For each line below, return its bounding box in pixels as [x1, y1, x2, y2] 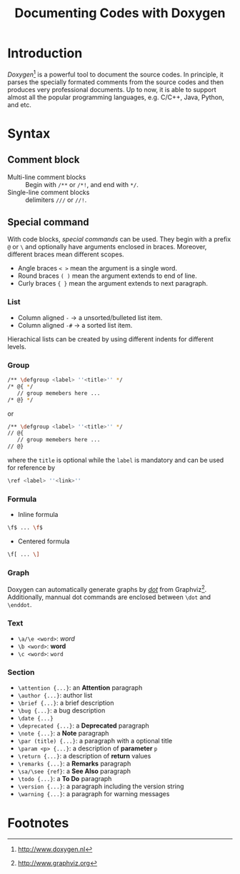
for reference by [7, 463, 56, 472]
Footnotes [7, 815, 69, 831]
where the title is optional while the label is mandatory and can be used [7, 456, 224, 464]
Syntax [7, 125, 51, 141]
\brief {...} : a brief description [17, 698, 114, 708]
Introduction [7, 45, 83, 61]
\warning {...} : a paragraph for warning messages [17, 790, 170, 798]
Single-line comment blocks [7, 188, 90, 196]
